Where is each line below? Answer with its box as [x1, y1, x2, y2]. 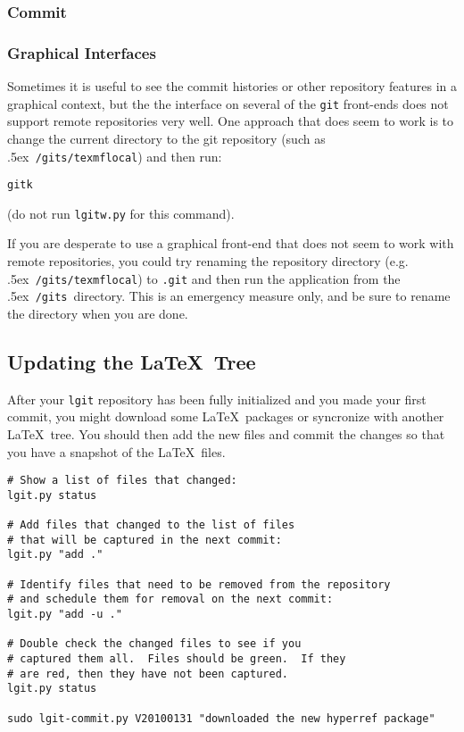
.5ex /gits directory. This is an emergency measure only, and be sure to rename [7, 287, 451, 305]
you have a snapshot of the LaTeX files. [7, 442, 226, 461]
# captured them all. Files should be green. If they [7, 653, 346, 666]
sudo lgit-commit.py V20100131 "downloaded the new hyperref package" [7, 711, 435, 725]
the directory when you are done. [7, 304, 188, 322]
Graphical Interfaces [7, 41, 156, 63]
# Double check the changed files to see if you [7, 637, 302, 651]
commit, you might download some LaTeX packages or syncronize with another [7, 407, 444, 426]
